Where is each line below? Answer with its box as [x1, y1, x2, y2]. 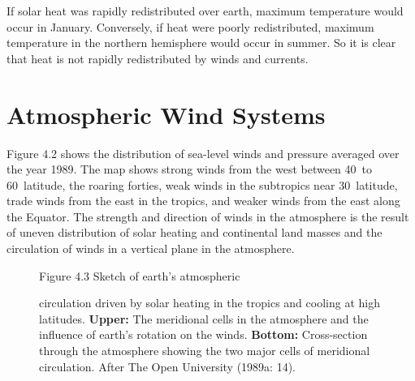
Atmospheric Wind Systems [6, 97, 326, 131]
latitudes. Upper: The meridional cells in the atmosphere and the [39, 310, 369, 327]
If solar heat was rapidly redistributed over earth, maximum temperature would [6, 2, 404, 19]
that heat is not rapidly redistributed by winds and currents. [6, 49, 309, 66]
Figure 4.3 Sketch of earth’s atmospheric [39, 267, 240, 284]
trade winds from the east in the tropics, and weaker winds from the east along [6, 192, 400, 209]
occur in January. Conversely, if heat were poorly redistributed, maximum [6, 18, 374, 35]
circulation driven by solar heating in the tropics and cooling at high [39, 294, 380, 311]
